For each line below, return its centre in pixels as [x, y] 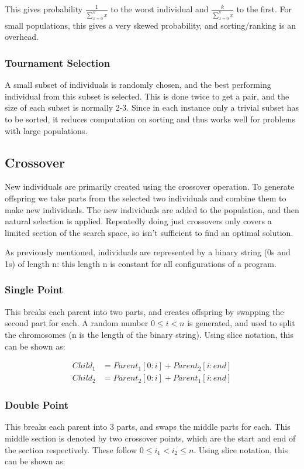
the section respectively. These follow [71, 449]
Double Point [37, 405]
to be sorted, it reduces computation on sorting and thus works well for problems [150, 119]
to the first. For [264, 9]
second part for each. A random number [77, 323]
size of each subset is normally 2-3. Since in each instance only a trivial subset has [152, 107]
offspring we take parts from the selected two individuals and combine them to [146, 198]
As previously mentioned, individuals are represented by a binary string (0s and [148, 252]
